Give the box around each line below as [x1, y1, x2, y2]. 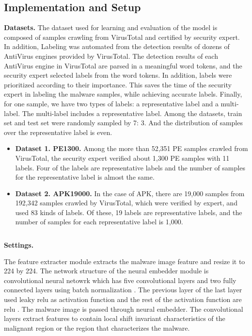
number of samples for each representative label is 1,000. [15, 217, 183, 227]
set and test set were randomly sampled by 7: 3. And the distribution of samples [4, 118, 243, 128]
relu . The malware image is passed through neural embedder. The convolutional [4, 303, 243, 314]
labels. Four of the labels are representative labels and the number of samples [15, 162, 245, 172]
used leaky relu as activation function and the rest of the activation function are [4, 294, 242, 304]
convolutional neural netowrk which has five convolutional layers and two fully [4, 275, 236, 285]
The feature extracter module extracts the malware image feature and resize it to [4, 256, 245, 266]
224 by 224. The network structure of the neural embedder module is [4, 266, 209, 276]
